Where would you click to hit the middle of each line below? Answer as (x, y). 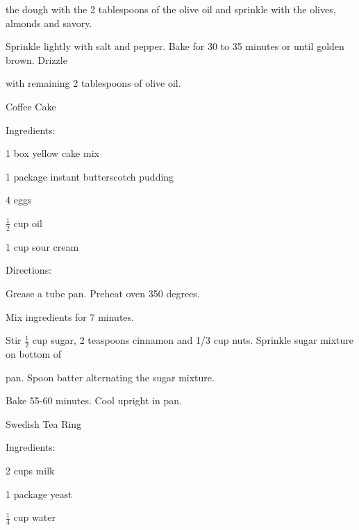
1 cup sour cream (42, 246)
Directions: (29, 270)
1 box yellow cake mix (52, 153)
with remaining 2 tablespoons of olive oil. (93, 83)
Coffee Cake (31, 106)
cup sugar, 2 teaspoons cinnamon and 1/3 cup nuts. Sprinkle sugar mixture (193, 340)
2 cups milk (30, 470)
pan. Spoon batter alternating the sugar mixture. (110, 377)
